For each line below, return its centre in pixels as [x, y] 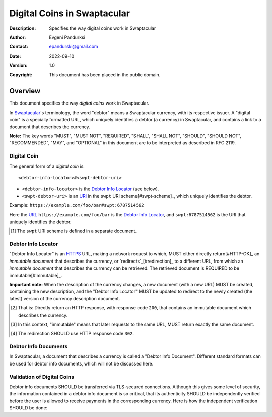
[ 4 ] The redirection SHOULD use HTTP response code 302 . [73, 334]
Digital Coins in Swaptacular [70, 13]
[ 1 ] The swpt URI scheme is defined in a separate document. [74, 231]
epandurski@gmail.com [74, 47]
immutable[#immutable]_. [36, 275]
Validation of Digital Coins [42, 377]
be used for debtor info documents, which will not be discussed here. [81, 363]
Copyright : [21, 74]
